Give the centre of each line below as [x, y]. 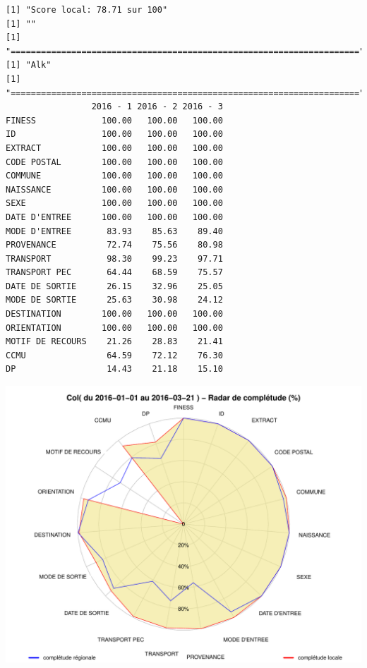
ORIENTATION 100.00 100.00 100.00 [114, 328]
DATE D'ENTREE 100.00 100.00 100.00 [114, 217]
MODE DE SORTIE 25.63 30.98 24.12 [114, 300]
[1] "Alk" [29, 65]
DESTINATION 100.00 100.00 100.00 [114, 314]
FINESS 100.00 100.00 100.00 [114, 120]
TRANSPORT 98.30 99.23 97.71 [114, 259]
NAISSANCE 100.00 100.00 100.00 [114, 189]
